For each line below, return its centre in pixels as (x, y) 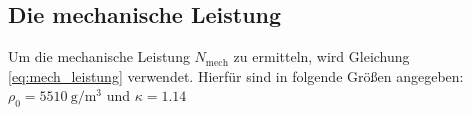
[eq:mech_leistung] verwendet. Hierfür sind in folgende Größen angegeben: (236, 75)
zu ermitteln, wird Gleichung (321, 56)
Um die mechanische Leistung (99, 56)
